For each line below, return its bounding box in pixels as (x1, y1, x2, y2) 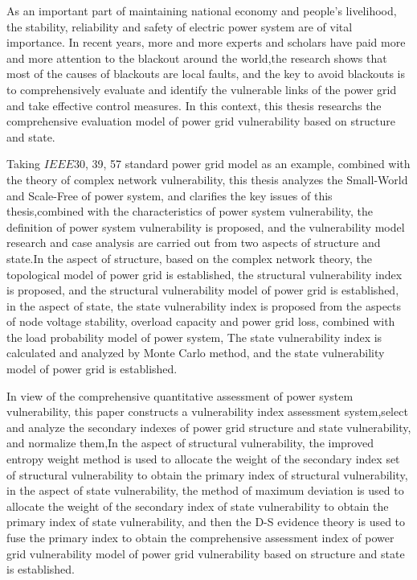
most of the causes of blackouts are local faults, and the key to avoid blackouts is (6, 65, 405, 82)
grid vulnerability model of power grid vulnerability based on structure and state (6, 545, 405, 561)
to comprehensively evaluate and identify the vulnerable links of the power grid (6, 80, 397, 97)
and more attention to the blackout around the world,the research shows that (6, 49, 387, 66)
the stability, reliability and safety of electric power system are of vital (6, 18, 353, 35)
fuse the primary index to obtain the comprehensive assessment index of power (6, 529, 395, 545)
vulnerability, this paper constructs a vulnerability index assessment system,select (6, 403, 408, 420)
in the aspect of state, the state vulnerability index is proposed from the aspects (6, 297, 402, 314)
